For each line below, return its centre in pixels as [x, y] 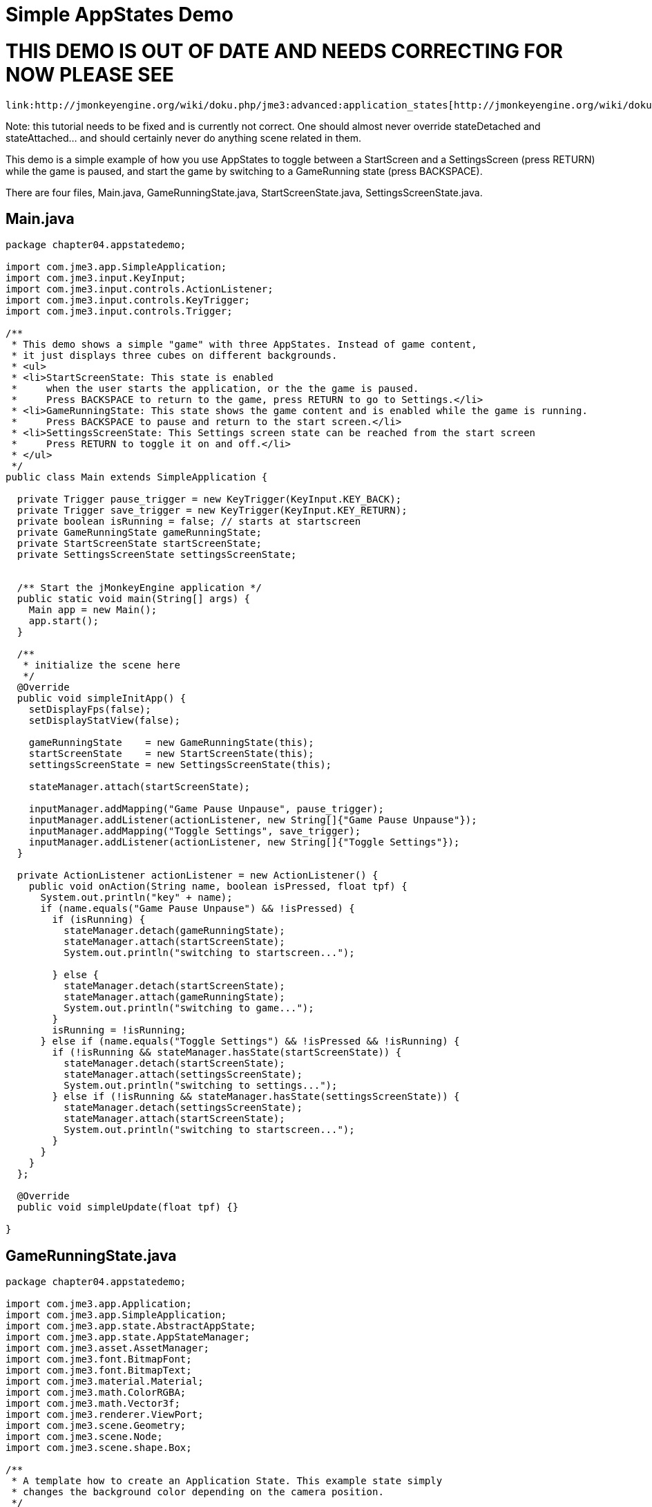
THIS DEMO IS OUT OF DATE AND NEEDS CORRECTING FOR [284, 51]
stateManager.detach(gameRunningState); [174, 931]
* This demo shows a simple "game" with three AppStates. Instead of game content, [244, 345]
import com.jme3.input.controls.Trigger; [119, 311]
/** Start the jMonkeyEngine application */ [139, 588]
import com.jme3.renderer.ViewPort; [105, 1415]
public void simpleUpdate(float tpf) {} [128, 1207]
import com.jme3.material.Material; [105, 1382]
